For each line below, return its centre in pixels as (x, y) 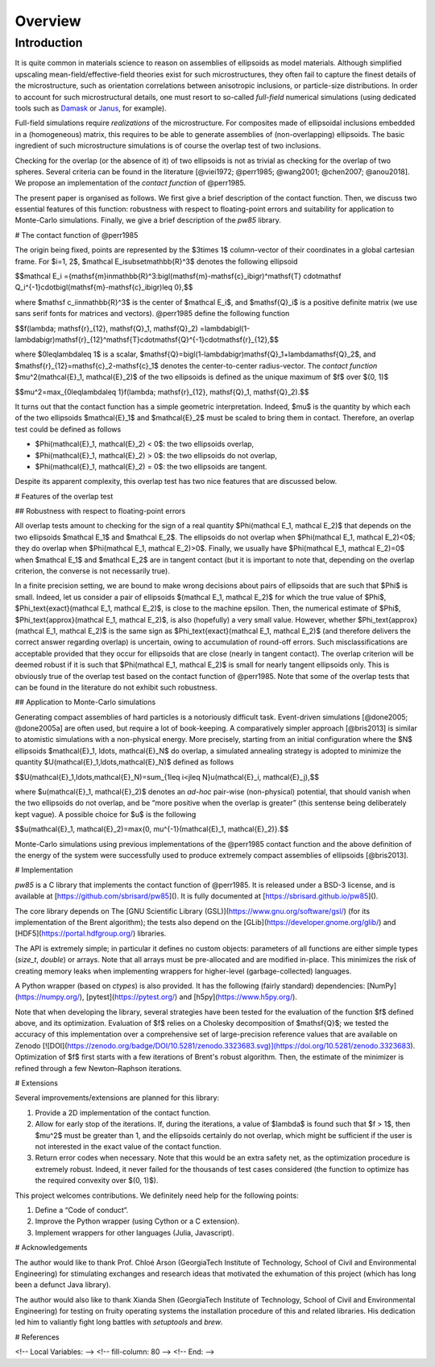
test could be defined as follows (68, 429)
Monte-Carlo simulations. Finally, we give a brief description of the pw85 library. (148, 220)
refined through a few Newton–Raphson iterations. (98, 1068)
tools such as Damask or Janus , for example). (91, 108)
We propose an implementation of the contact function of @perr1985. (130, 183)
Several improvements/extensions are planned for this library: (117, 1098)
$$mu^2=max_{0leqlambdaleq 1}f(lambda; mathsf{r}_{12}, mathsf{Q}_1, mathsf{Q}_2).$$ (162, 392)
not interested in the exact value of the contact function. (128, 1146)
